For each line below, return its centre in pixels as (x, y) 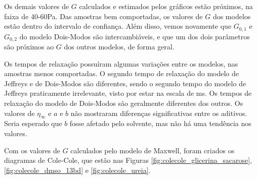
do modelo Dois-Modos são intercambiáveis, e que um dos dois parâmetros (135, 36)
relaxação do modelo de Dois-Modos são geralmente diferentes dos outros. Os (124, 103)
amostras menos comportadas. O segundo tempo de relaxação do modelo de (122, 73)
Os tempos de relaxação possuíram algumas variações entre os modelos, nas (121, 63)
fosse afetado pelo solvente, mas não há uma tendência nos (160, 123)
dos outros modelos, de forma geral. (119, 47)
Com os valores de (32, 150)
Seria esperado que (33, 123)
